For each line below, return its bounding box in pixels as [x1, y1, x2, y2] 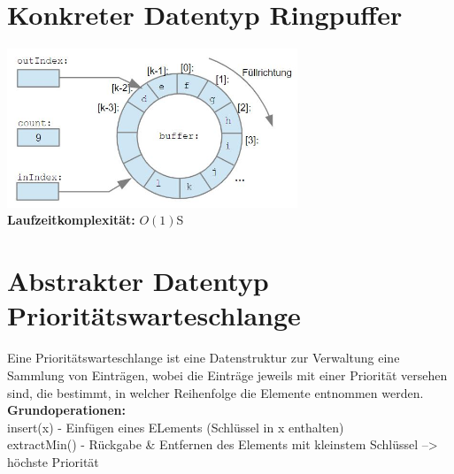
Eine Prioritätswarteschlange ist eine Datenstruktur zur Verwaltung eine [7, 348, 400, 367]
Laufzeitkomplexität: [7, 210, 135, 229]
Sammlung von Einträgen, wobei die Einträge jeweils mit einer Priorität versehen [7, 365, 448, 384]
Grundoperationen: [7, 401, 126, 419]
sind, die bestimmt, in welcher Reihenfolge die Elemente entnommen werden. [7, 383, 424, 401]
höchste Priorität [7, 452, 99, 470]
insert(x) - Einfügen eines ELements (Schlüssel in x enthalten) [7, 417, 344, 436]
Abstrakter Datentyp [7, 263, 269, 299]
